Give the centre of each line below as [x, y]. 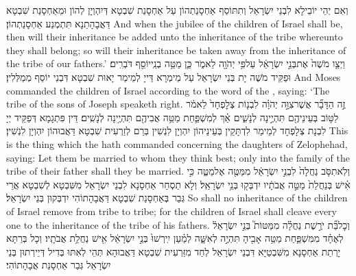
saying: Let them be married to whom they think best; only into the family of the [178, 157]
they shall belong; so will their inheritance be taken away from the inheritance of [176, 50]
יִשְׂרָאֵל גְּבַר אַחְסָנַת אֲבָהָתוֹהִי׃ [59, 265]
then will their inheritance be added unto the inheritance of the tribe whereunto [175, 37]
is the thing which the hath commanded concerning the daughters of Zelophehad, [177, 143]
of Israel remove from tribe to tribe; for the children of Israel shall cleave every [171, 211]
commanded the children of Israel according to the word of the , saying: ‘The [168, 90]
